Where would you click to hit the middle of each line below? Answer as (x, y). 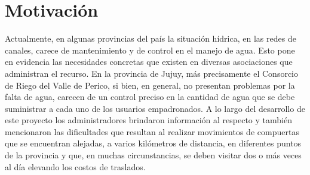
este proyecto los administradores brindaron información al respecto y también (148, 120)
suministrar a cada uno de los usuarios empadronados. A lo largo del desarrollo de (155, 108)
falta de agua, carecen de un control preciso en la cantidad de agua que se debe (150, 97)
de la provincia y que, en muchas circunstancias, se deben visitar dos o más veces (153, 155)
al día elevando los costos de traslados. (75, 166)
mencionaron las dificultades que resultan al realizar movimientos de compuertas (152, 131)
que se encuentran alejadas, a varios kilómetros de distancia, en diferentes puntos (153, 143)
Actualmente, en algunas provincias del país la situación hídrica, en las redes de (151, 38)
